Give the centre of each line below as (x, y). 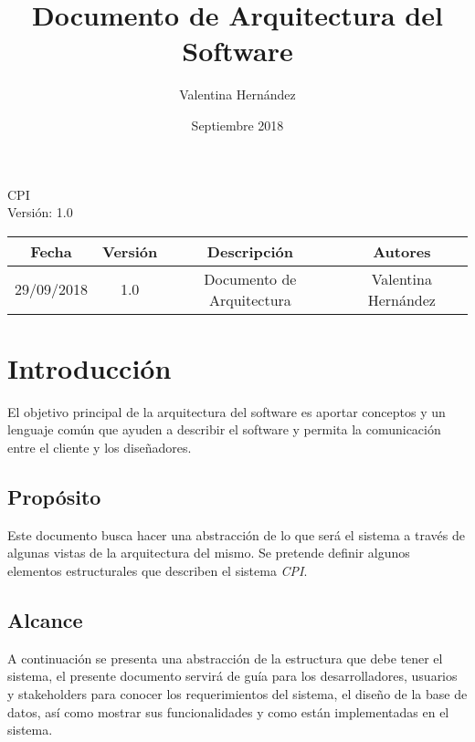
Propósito (54, 496)
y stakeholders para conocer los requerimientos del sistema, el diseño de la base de (237, 693)
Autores (402, 251)
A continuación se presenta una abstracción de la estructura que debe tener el (225, 658)
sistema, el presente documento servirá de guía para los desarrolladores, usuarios (232, 676)
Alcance (45, 619)
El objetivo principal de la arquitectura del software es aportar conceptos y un (227, 411)
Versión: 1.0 (40, 212)
